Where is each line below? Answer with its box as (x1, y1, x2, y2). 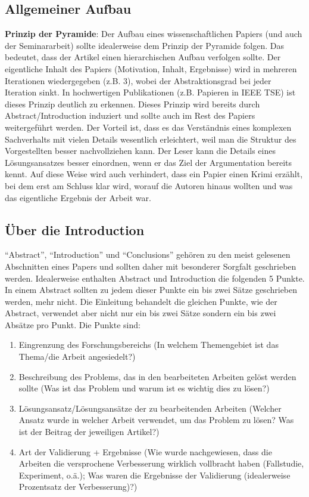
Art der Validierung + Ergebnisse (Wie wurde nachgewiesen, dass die (18, 445, 272, 458)
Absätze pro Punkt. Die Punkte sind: (5, 318, 141, 331)
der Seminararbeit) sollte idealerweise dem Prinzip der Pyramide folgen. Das (5, 39, 284, 51)
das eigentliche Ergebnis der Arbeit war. (5, 191, 151, 203)
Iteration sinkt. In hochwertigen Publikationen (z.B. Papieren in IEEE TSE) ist (5, 86, 296, 98)
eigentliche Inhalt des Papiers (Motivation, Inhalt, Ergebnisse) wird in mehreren (5, 62, 297, 75)
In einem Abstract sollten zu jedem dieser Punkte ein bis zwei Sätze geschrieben (5, 283, 298, 296)
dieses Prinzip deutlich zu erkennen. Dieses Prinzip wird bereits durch (5, 97, 260, 110)
